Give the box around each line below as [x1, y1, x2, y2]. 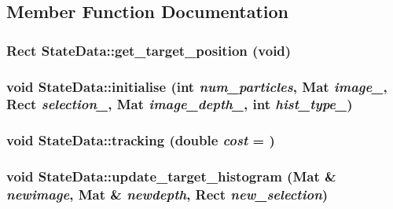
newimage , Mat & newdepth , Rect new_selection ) [6, 185, 329, 204]
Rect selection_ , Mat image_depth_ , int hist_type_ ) [6, 94, 353, 114]
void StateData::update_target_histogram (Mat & [6, 167, 336, 186]
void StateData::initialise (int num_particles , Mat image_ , [6, 76, 387, 96]
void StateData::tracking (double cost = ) [6, 130, 275, 150]
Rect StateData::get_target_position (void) [6, 40, 292, 60]
